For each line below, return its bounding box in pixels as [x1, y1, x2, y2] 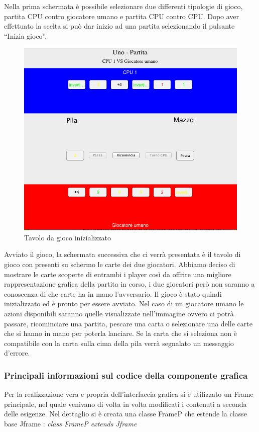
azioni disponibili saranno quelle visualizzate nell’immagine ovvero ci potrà [4, 308, 234, 318]
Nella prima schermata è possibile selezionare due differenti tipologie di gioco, [4, 1, 243, 11]
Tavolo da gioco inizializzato [24, 232, 111, 242]
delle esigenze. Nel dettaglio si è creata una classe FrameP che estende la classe [4, 408, 247, 419]
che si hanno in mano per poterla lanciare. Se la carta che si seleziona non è [4, 328, 237, 338]
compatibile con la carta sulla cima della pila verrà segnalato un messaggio [4, 337, 234, 348]
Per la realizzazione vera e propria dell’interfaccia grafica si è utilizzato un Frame [4, 389, 253, 399]
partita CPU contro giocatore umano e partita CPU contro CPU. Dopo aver [4, 11, 239, 21]
